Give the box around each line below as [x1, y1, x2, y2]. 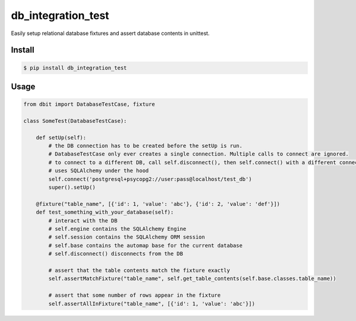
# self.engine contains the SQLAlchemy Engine [48, 225, 186, 232]
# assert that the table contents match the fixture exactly [48, 267, 230, 274]
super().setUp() [48, 184, 96, 191]
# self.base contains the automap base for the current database [48, 242, 243, 249]
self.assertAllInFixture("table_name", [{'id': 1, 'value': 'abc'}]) [48, 300, 255, 307]
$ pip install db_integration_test [23, 64, 127, 71]
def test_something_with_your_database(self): [36, 209, 174, 216]
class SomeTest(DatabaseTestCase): [23, 117, 127, 124]
